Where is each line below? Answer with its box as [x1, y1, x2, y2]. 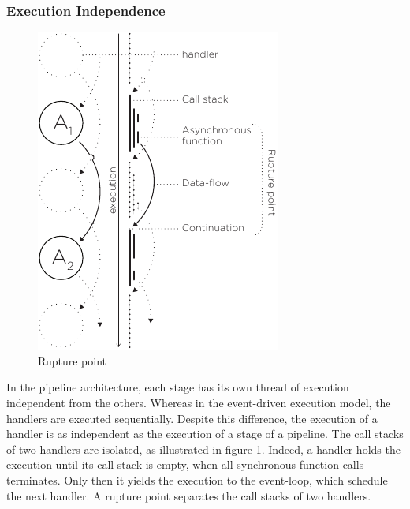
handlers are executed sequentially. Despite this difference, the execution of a [6, 410, 378, 426]
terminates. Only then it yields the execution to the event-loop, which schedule [6, 471, 388, 488]
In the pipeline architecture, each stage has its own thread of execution [6, 379, 349, 395]
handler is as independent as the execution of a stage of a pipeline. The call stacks [6, 425, 404, 442]
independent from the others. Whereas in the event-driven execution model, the [6, 395, 391, 410]
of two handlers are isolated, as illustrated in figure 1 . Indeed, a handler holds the [6, 440, 401, 457]
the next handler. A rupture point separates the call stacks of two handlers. [6, 487, 371, 503]
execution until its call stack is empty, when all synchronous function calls [6, 456, 364, 473]
